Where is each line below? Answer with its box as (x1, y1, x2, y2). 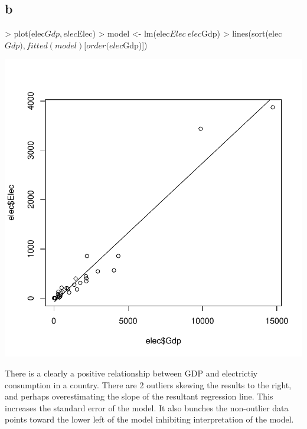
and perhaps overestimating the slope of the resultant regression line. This (5, 390, 273, 402)
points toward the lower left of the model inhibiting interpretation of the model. (5, 413, 294, 425)
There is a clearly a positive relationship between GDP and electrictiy (5, 366, 258, 379)
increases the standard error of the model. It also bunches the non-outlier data (5, 401, 289, 414)
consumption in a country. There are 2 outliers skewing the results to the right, (5, 378, 292, 391)
